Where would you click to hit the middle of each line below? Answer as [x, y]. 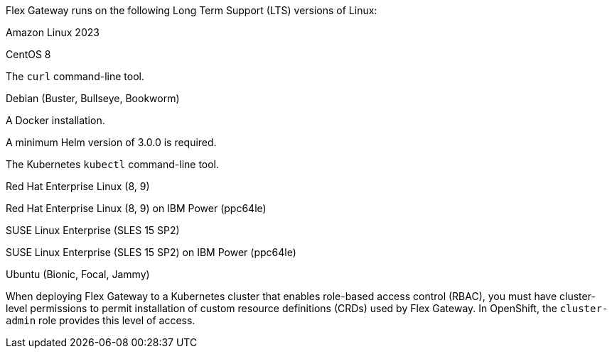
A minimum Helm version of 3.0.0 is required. [111, 142]
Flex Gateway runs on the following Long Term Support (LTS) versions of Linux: [192, 10]
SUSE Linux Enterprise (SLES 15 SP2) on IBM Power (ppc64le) [151, 252]
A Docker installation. [55, 120]
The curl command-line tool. [75, 76]
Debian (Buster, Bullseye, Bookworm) [93, 98]
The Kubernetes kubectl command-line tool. [113, 164]
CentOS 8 [28, 54]
